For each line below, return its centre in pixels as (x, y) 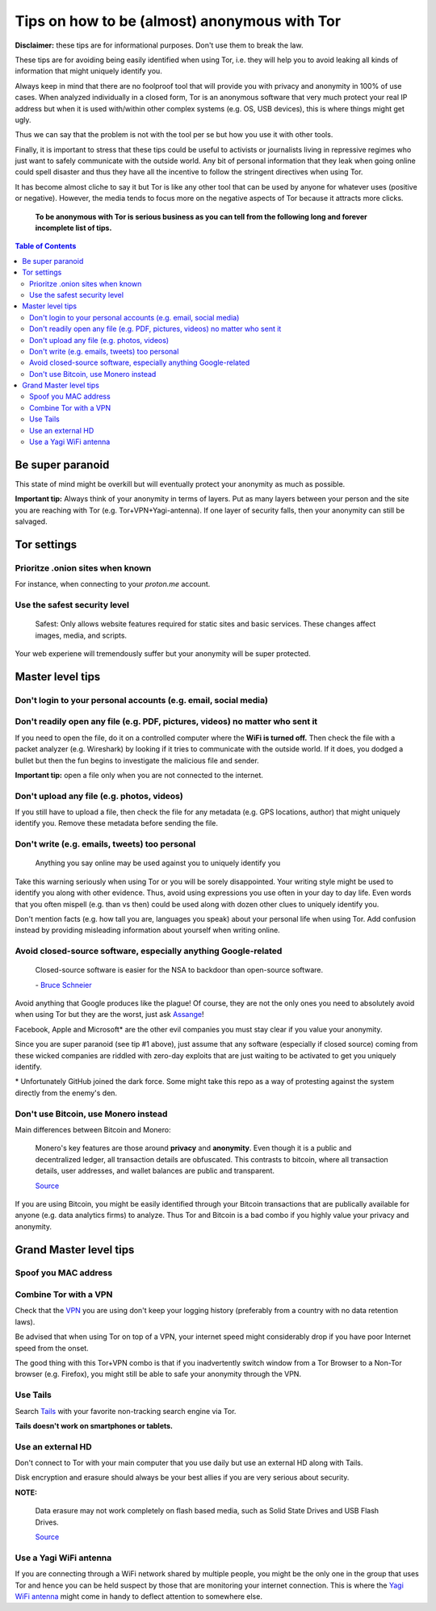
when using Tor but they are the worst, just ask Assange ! (110, 1015)
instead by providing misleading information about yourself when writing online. (147, 930)
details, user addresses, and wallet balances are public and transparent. (155, 1171)
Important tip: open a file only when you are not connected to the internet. (139, 775)
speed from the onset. (52, 1348)
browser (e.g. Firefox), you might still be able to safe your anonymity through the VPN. (158, 1374)
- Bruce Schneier (63, 985)
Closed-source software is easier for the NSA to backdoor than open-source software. (179, 970)
